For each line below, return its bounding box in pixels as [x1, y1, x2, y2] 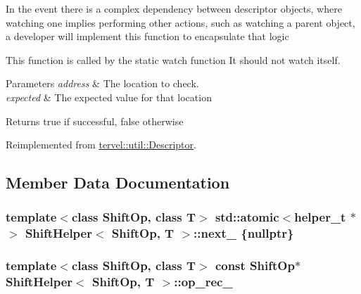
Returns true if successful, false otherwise [6, 113, 184, 128]
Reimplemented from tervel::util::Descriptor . [6, 137, 196, 152]
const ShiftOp [215, 257, 295, 274]
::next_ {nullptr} [194, 224, 294, 242]
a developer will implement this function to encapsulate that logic [6, 29, 289, 44]
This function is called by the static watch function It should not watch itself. [6, 52, 341, 67]
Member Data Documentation [6, 172, 230, 193]
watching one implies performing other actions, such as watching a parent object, [6, 15, 355, 30]
